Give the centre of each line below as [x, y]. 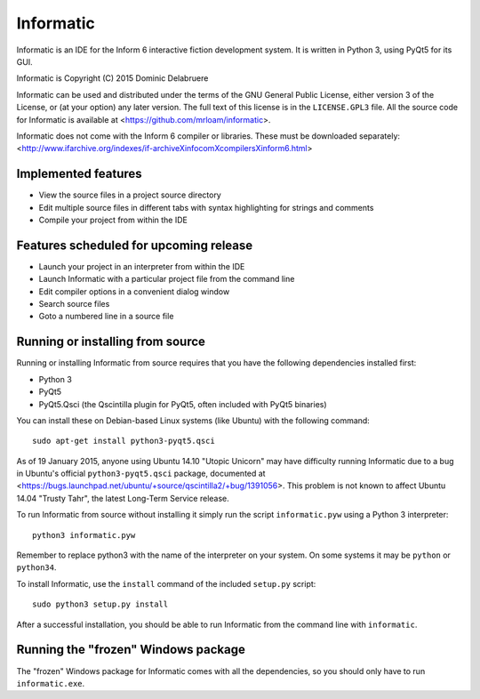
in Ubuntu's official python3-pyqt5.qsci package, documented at [141, 474]
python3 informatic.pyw [84, 535]
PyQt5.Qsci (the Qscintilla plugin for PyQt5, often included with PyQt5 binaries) [183, 404]
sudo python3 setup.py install [100, 604]
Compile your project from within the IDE [113, 220]
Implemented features [79, 174]
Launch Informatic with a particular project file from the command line [167, 279]
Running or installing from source [111, 342]
